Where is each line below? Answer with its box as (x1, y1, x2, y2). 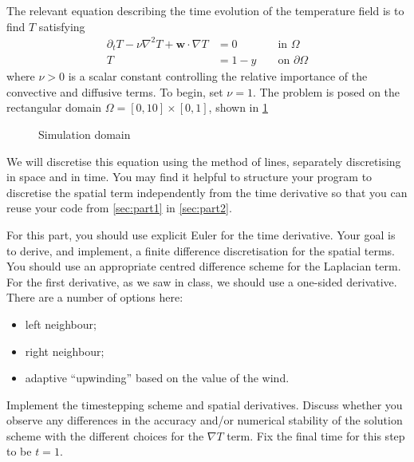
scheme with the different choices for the (6, 427, 204, 444)
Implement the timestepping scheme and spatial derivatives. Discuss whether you (6, 396, 403, 413)
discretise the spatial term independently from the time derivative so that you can (6, 184, 408, 200)
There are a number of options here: (6, 289, 183, 306)
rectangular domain (6, 99, 102, 116)
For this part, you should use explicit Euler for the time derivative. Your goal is (6, 226, 396, 243)
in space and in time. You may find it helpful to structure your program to (6, 168, 373, 185)
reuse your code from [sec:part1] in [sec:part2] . (6, 199, 232, 216)
